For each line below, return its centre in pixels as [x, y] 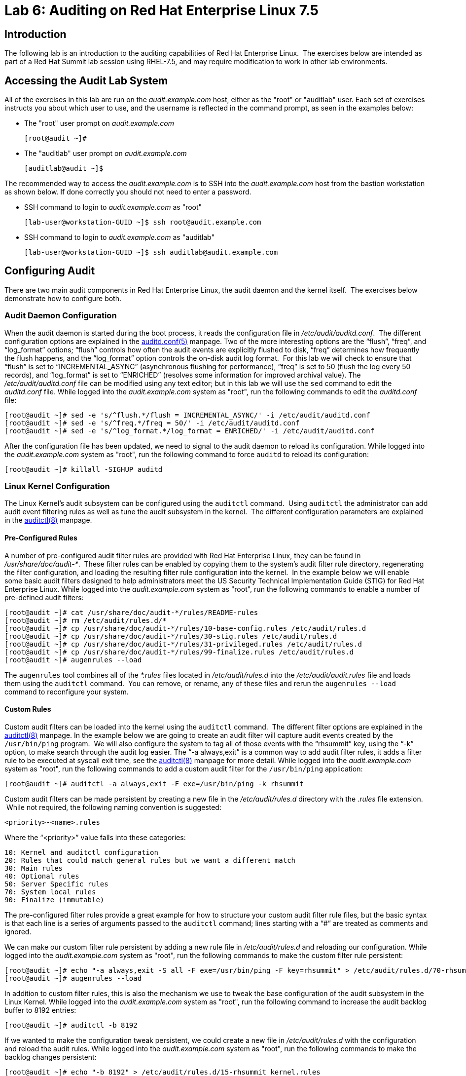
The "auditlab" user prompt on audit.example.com [106, 154]
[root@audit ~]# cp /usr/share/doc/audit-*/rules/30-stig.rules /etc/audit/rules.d [171, 636]
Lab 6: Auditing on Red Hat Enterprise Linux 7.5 [161, 10]
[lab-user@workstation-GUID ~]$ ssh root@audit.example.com [143, 222]
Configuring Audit [50, 271]
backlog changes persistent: [51, 1057]
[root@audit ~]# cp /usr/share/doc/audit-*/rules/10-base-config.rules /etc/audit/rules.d [185, 628]
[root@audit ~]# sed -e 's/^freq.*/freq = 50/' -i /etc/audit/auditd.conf [152, 423]
